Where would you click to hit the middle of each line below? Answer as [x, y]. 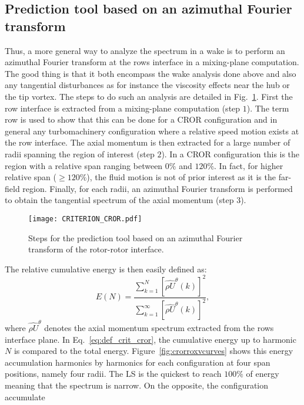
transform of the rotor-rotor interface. [96, 249]
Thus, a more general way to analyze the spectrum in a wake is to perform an [145, 50]
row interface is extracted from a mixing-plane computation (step [123, 108]
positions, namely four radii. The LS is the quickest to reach [113, 374]
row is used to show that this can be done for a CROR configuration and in [141, 119]
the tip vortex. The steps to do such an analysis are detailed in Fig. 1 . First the [149, 96]
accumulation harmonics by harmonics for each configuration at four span [138, 362]
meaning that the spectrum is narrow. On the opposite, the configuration [137, 385]
